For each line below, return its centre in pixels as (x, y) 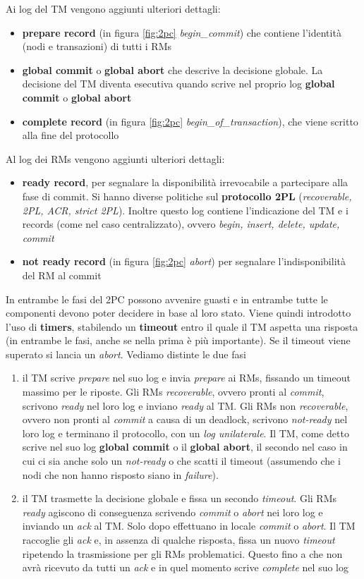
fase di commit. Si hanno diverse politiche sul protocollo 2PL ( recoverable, (187, 196)
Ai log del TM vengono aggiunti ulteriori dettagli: (113, 8)
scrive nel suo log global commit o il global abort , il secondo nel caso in (185, 447)
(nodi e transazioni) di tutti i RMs (97, 46)
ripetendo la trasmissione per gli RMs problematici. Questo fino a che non (182, 553)
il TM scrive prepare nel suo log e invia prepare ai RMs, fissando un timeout (186, 378)
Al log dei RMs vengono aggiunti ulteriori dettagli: (115, 158)
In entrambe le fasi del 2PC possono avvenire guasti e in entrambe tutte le (167, 299)
